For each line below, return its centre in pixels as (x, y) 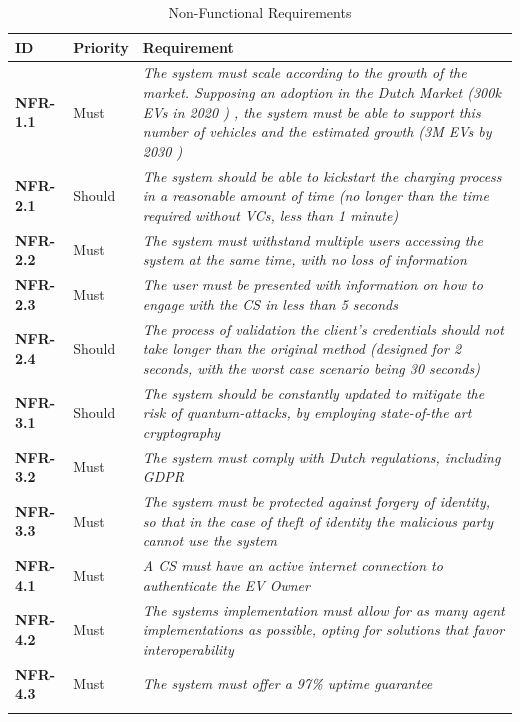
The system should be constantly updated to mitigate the (313, 392)
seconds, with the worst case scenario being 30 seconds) (311, 367)
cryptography (181, 431)
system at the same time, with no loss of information (304, 259)
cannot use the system (209, 540)
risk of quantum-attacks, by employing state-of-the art (307, 412)
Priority (101, 46)
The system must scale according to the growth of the (304, 72)
